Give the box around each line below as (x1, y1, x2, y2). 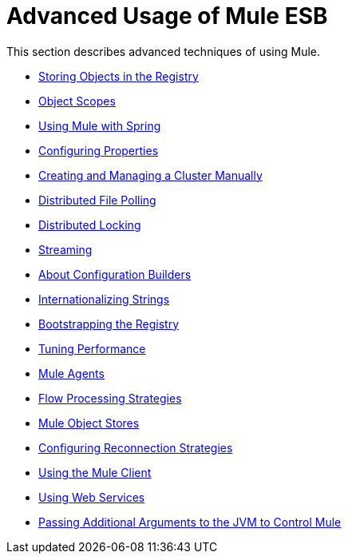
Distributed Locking (38, 217, 141, 232)
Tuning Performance (38, 341, 146, 355)
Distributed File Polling (38, 193, 156, 207)
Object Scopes (38, 93, 116, 108)
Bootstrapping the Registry (38, 316, 180, 331)
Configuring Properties (38, 143, 159, 157)
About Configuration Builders (38, 267, 192, 281)
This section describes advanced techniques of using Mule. (6, 44, 321, 58)
